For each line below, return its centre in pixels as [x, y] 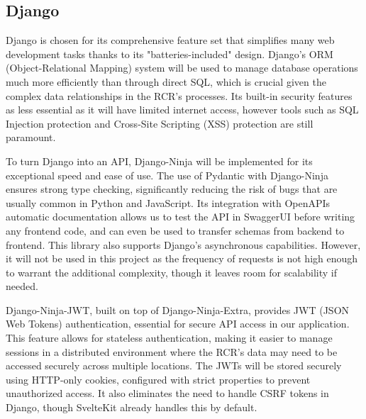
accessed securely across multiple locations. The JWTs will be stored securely [174, 365]
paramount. [31, 137]
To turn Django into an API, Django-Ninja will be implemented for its [159, 161]
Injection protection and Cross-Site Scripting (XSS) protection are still [160, 123]
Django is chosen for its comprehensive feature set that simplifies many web [170, 40]
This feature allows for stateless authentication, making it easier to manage [169, 338]
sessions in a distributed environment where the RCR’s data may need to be [172, 351]
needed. [22, 286]
